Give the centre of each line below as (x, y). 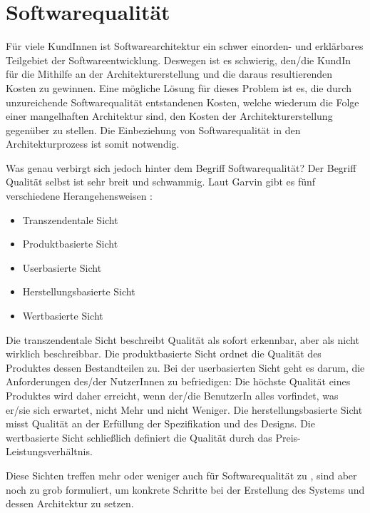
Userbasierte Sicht (62, 267)
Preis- (288, 437)
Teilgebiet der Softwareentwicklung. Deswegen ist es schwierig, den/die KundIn (178, 60)
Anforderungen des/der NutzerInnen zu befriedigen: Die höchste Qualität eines (178, 381)
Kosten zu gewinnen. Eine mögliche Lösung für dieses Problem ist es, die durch (179, 87)
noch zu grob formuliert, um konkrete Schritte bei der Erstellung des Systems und (185, 489)
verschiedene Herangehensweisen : (79, 196)
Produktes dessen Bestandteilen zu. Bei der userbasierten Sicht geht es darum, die (185, 367)
